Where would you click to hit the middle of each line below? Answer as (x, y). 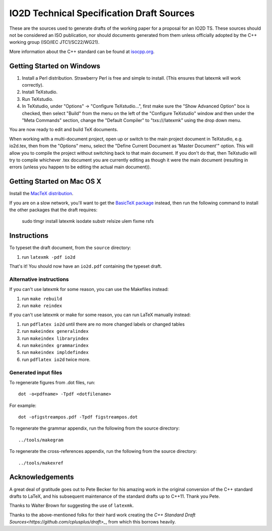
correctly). (33, 85)
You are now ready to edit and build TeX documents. (64, 130)
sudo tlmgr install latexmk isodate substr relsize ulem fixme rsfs (88, 221)
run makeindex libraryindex (55, 338)
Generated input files (36, 372)
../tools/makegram (41, 440)
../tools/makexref (41, 463)
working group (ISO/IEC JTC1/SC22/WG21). (54, 42)
